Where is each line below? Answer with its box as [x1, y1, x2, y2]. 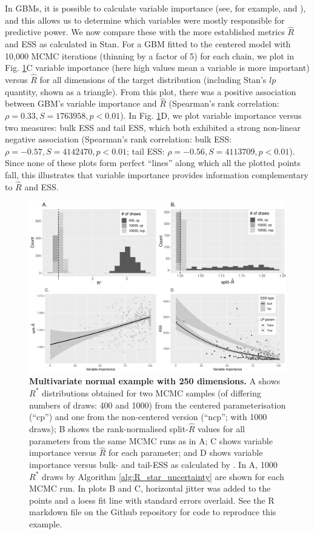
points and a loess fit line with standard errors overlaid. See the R [29, 493, 275, 506]
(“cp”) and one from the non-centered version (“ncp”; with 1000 [29, 410, 267, 423]
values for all [198, 422, 245, 435]
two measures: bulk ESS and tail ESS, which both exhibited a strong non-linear [5, 121, 301, 133]
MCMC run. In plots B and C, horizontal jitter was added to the [29, 482, 271, 495]
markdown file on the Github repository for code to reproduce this [29, 506, 276, 518]
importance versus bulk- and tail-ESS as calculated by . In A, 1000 [29, 458, 278, 470]
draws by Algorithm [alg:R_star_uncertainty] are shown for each [41, 470, 284, 482]
